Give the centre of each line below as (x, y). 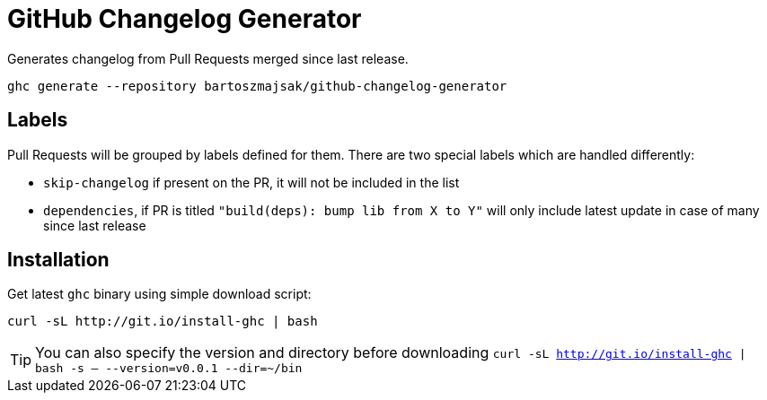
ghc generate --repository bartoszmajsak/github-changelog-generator (257, 86)
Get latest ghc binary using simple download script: (159, 294)
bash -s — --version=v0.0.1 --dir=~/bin (169, 369)
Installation (58, 260)
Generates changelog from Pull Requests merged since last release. (208, 58)
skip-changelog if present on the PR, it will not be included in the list (251, 182)
